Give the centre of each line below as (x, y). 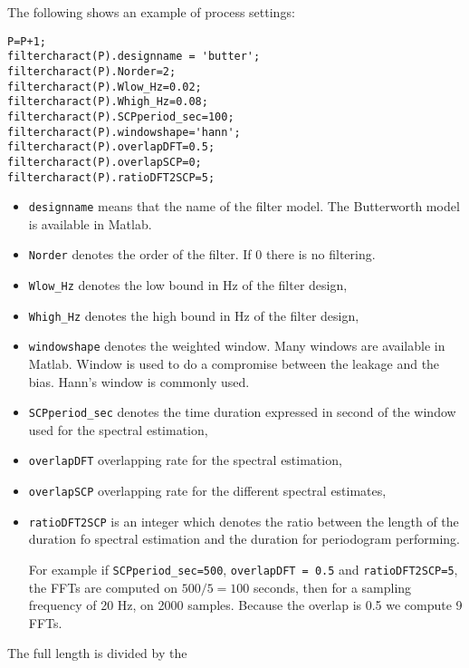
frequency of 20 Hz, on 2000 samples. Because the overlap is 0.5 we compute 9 (245, 605)
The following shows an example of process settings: (151, 12)
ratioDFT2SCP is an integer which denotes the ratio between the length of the (244, 521)
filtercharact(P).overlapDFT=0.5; (111, 147)
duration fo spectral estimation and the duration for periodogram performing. (244, 539)
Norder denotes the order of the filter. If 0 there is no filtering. (202, 254)
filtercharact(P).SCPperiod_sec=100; (121, 116)
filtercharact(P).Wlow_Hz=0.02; (105, 87)
